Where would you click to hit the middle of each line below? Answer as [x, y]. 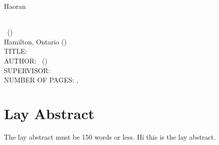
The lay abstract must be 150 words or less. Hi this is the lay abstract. [110, 136]
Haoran [15, 6]
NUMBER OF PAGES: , [41, 80]
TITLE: [16, 51]
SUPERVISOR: [27, 70]
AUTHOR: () [26, 60]
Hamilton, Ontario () [35, 41]
